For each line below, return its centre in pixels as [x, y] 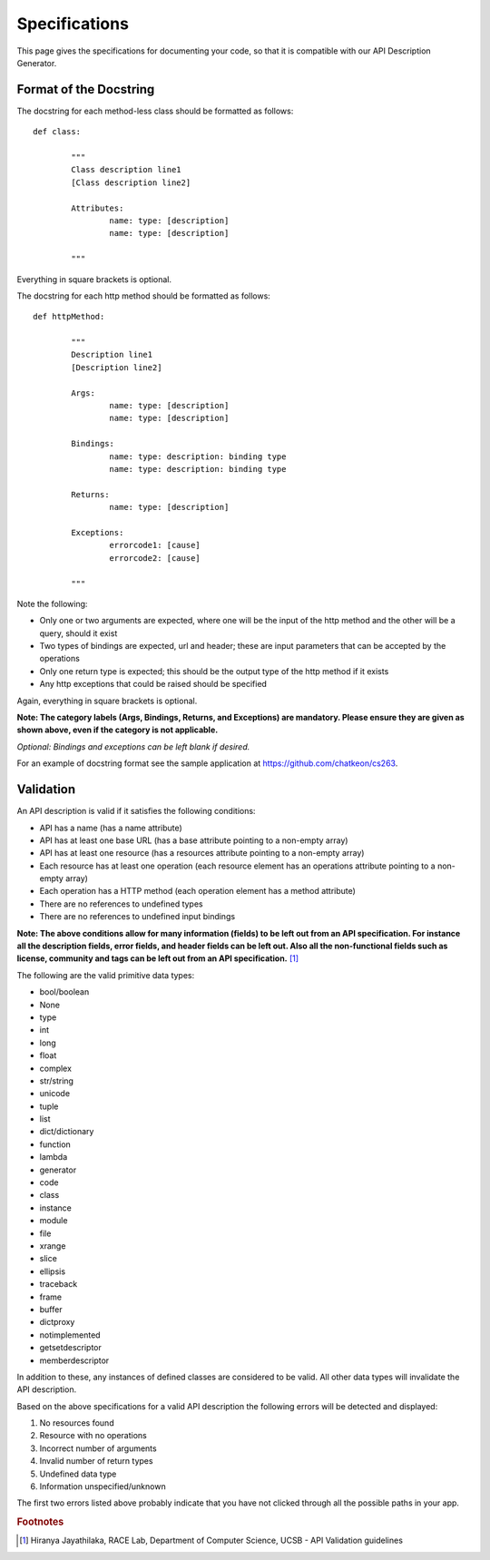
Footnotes [40, 1522]
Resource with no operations [93, 1436]
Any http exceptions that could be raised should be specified [153, 684]
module [54, 1221]
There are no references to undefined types [121, 904]
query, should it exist [78, 633]
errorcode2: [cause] [155, 558]
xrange [53, 1246]
